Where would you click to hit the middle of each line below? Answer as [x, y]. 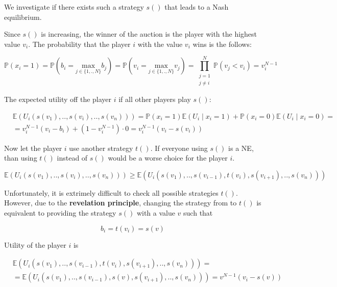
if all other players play [155, 99]
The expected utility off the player [58, 99]
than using [21, 158]
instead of [72, 158]
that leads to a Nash [197, 7]
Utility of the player [35, 244]
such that [198, 212]
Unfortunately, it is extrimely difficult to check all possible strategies [111, 192]
